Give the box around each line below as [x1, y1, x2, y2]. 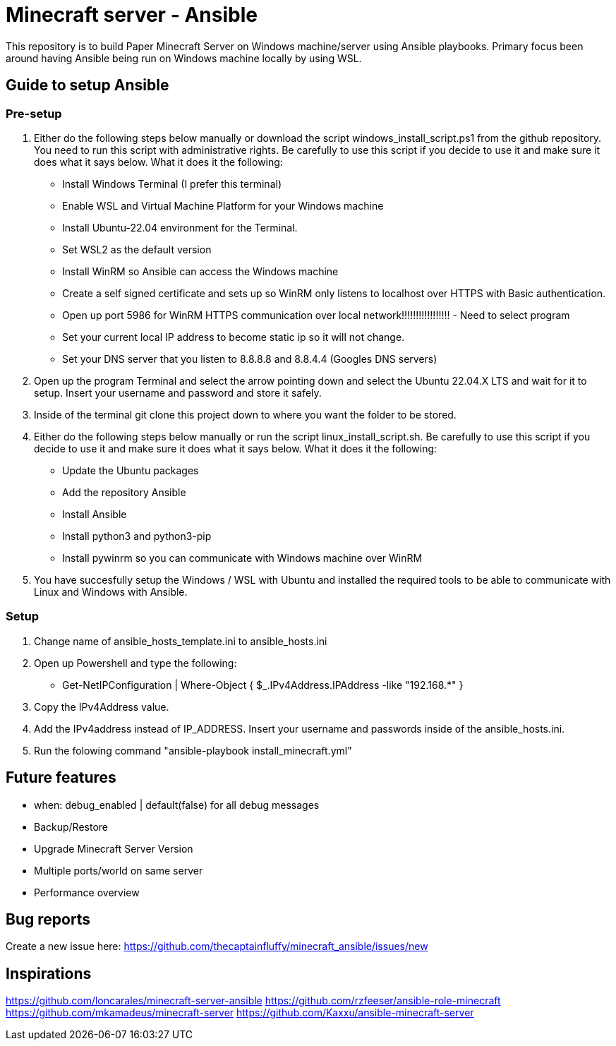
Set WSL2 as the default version [62, 243, 212, 256]
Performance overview [34, 886, 140, 898]
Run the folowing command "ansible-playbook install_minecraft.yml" [34, 744, 352, 757]
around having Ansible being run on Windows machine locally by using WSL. [6, 52, 362, 64]
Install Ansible [62, 507, 127, 520]
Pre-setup [6, 106, 62, 121]
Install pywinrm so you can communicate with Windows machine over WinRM [62, 551, 423, 564]
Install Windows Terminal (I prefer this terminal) [62, 177, 282, 190]
